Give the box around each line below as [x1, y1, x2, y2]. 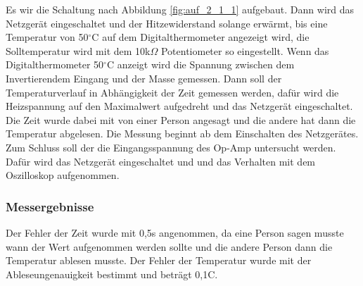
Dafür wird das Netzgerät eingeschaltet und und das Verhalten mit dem [6, 154, 316, 168]
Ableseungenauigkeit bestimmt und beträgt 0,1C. [6, 266, 218, 281]
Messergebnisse [6, 197, 94, 215]
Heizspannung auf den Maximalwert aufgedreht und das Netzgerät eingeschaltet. [6, 99, 353, 113]
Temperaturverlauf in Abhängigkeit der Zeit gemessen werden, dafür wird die [6, 85, 339, 99]
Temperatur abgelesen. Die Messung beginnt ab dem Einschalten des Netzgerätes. [6, 126, 359, 141]
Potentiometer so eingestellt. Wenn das [160, 43, 329, 58]
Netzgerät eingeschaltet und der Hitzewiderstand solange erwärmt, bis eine [6, 15, 328, 30]
